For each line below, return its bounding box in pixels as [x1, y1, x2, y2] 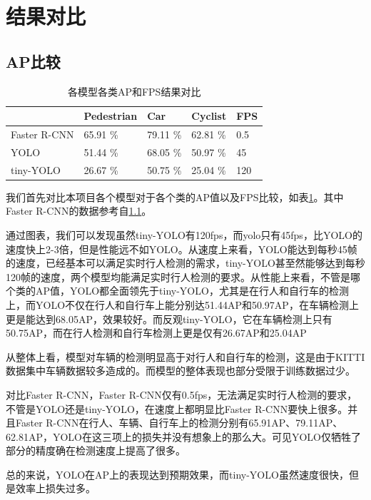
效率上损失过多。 [15, 481, 96, 496]
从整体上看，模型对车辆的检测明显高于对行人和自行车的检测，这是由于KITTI [6, 349, 365, 364]
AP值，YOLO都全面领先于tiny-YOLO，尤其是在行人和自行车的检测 [35, 283, 349, 298]
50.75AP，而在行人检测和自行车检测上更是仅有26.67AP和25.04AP [6, 325, 307, 340]
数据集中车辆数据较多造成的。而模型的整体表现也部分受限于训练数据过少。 [6, 363, 355, 378]
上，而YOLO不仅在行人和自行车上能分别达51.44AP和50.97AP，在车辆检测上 [6, 297, 359, 312]
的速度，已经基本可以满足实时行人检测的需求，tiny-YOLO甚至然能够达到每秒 [6, 255, 365, 270]
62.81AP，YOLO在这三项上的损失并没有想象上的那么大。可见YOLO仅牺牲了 [6, 429, 361, 444]
